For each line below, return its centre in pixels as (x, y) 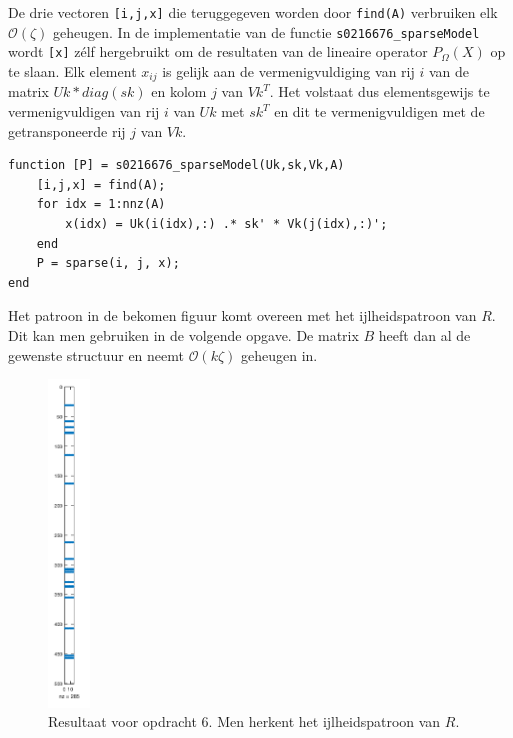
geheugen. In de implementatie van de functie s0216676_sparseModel (266, 31)
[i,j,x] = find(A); (101, 184)
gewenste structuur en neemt (96, 354)
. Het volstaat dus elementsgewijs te (379, 91)
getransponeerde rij (67, 130)
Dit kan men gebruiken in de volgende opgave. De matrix (183, 334)
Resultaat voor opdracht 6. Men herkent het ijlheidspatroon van (244, 721)
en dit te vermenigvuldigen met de (379, 111)
